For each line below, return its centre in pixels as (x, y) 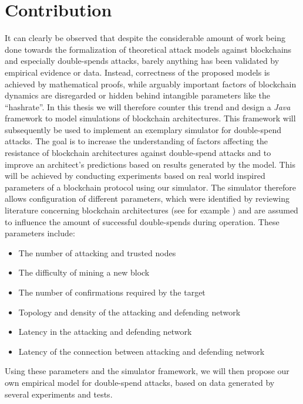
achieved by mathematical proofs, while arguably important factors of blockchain (151, 84)
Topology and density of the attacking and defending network (129, 312)
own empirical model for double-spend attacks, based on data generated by (140, 382)
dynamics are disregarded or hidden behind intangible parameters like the (138, 95)
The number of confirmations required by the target (112, 292)
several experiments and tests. (59, 394)
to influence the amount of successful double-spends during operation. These (142, 221)
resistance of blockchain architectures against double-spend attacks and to (138, 153)
